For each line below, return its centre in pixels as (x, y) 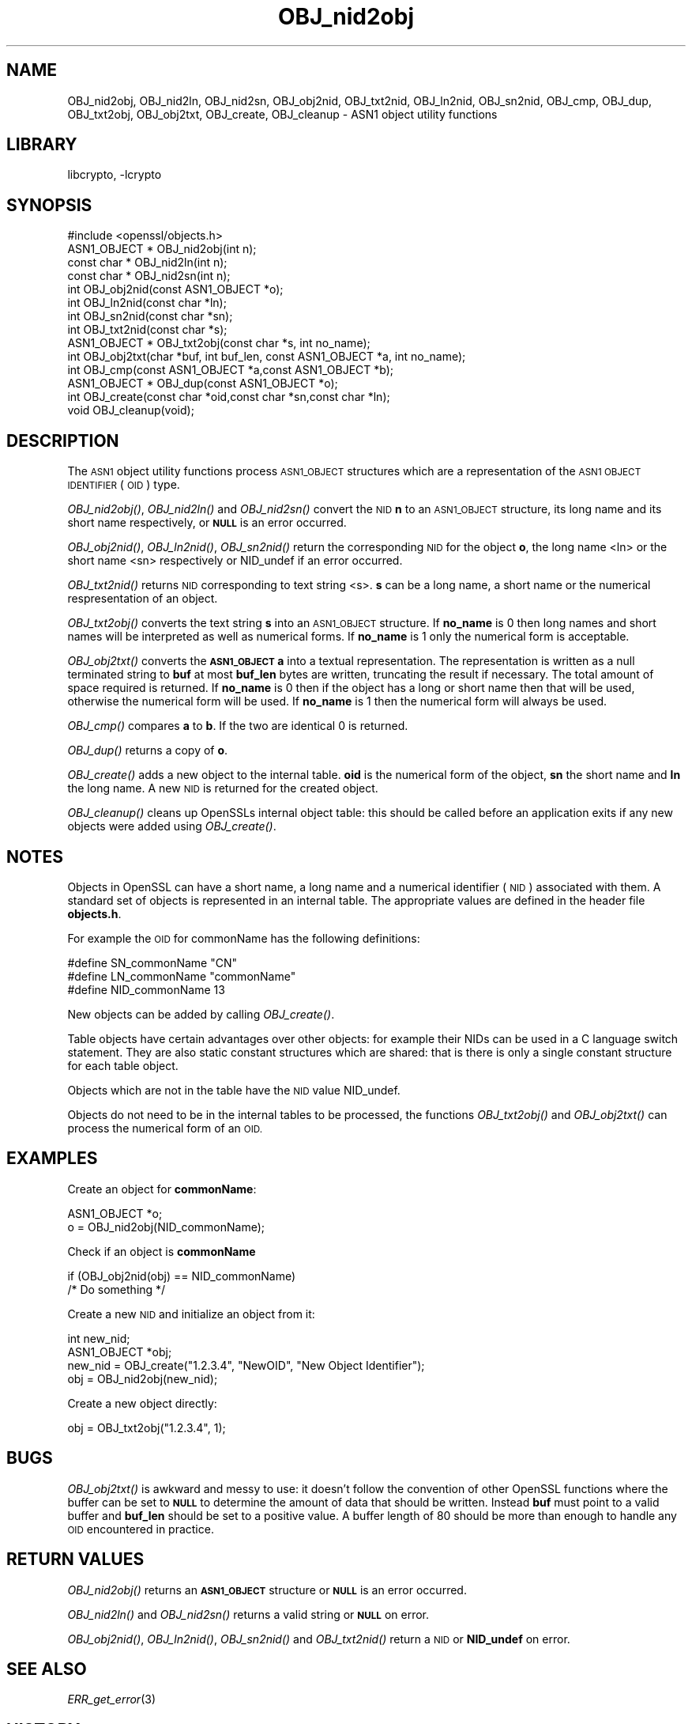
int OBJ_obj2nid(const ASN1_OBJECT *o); (175, 289)
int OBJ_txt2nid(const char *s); (147, 330)
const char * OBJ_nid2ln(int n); (147, 263)
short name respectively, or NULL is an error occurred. (207, 523)
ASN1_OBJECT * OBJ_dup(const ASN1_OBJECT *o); (203, 384)
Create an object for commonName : (162, 1189)
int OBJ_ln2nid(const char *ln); (147, 303)
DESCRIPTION (63, 440)
